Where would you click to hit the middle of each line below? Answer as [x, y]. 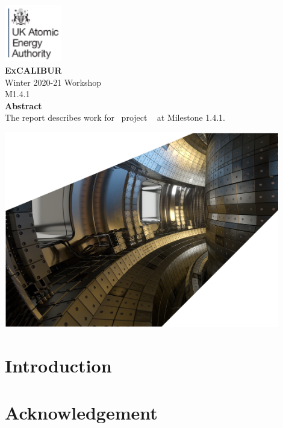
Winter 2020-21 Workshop [53, 82]
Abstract [23, 105]
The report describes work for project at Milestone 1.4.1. [115, 117]
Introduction [58, 365]
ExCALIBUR [33, 70]
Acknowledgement [81, 413]
